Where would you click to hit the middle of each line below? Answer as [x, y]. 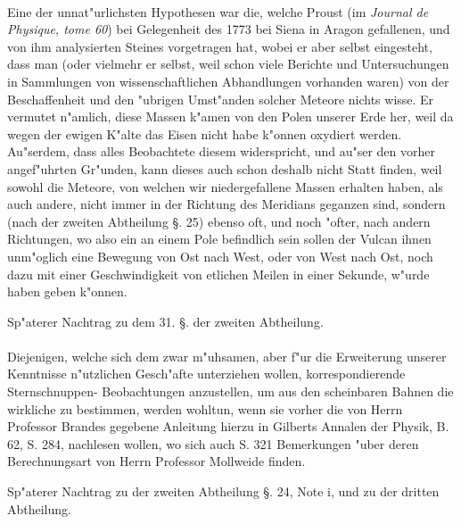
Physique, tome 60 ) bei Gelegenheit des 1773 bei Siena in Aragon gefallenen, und [229, 29]
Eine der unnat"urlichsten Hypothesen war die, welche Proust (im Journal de [218, 11]
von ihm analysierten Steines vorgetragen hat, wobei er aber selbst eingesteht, [220, 46]
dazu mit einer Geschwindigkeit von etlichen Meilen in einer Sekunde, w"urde [218, 274]
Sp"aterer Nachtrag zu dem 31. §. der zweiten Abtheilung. [165, 321]
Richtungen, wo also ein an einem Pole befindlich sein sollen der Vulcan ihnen [219, 239]
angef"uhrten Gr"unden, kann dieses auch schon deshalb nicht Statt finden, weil [225, 168]
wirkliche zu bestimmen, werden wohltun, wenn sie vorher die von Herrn [205, 408]
